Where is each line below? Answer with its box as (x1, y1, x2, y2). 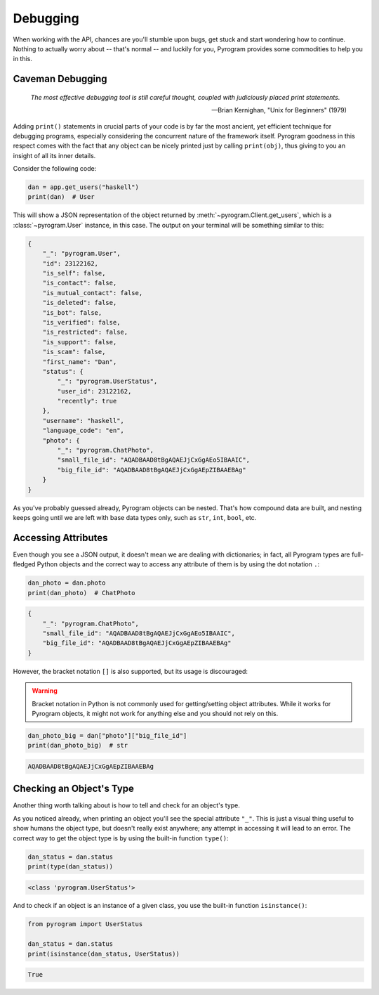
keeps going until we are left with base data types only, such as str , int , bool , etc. (13, 513, 257, 521)
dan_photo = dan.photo (27, 579, 106, 587)
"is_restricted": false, (42, 328, 128, 337)
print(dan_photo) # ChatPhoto (27, 589, 136, 597)
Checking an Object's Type (13, 783, 135, 795)
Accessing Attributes (13, 531, 108, 544)
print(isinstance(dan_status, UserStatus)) (27, 949, 180, 958)
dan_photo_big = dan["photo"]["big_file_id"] (27, 731, 187, 739)
